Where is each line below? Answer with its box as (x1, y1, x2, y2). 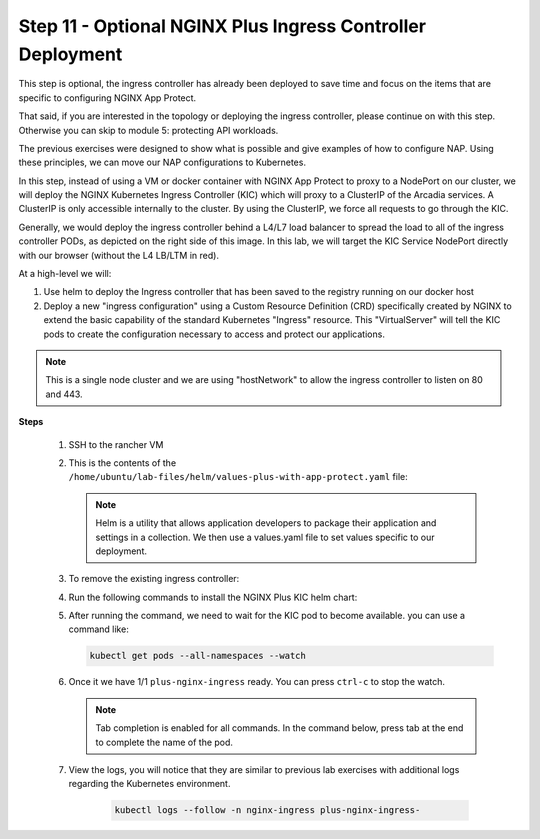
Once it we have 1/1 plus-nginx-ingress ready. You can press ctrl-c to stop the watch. (68, 676, 445, 688)
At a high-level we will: (18, 268, 112, 280)
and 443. (45, 388, 84, 400)
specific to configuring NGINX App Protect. (18, 91, 197, 104)
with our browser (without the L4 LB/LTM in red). (18, 249, 220, 261)
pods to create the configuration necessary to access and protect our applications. (43, 328, 385, 340)
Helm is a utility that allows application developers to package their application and (95, 517, 437, 529)
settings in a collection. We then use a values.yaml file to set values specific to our (95, 531, 435, 543)
